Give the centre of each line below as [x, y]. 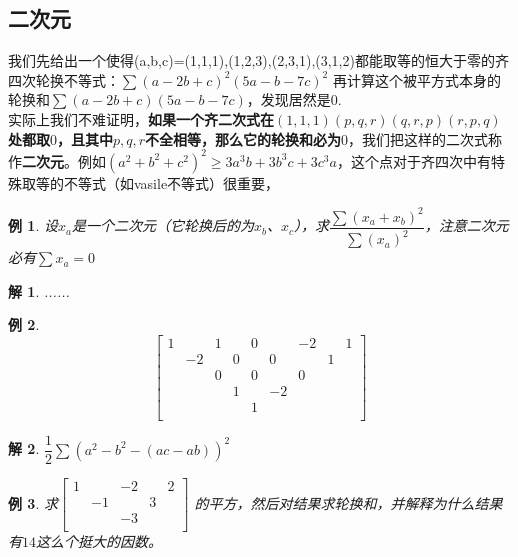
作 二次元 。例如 [57, 160]
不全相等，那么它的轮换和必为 [243, 138]
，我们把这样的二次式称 [425, 138]
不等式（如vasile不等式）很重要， [171, 182]
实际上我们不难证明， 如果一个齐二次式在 [141, 118]
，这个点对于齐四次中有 [413, 160]
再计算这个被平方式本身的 [416, 79]
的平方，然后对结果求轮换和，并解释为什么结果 [348, 502]
